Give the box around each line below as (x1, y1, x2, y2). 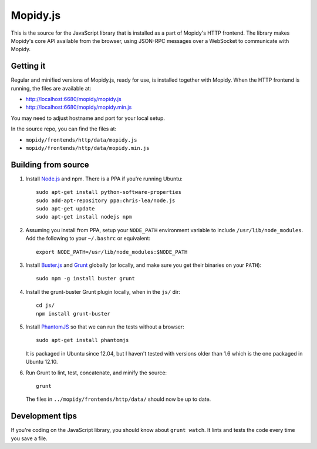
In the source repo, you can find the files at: (11, 125, 117, 132)
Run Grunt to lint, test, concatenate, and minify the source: (25, 369, 167, 376)
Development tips (11, 411, 77, 421)
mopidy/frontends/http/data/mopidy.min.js (25, 145, 150, 151)
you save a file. (11, 435, 48, 442)
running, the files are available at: (11, 85, 92, 92)
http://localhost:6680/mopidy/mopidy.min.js (25, 103, 132, 111)
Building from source (11, 159, 89, 170)
